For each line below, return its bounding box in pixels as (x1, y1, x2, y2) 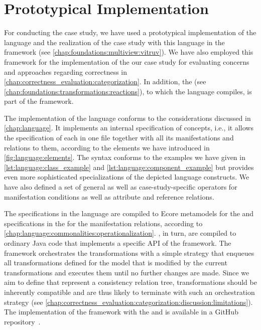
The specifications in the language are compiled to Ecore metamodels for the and (4, 208, 254, 219)
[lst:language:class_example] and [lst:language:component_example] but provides (4, 161, 254, 172)
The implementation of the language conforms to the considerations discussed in (4, 112, 251, 123)
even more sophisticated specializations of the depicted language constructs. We (4, 172, 249, 182)
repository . (4, 316, 41, 326)
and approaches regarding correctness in (4, 66, 127, 77)
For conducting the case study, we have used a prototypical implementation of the (4, 27, 256, 38)
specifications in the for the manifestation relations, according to (4, 218, 203, 228)
